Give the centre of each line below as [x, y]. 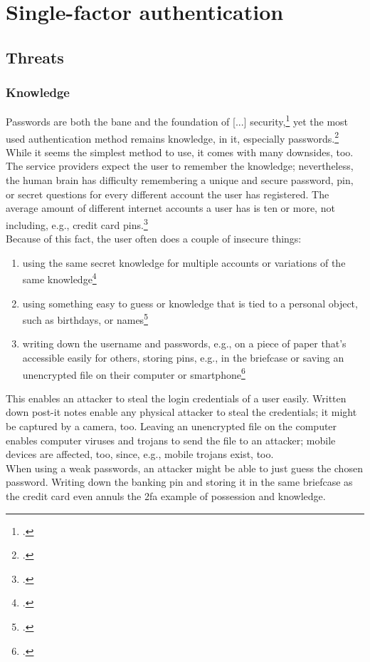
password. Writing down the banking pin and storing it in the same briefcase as [179, 482]
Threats [35, 57]
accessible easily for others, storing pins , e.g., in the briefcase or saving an [183, 357]
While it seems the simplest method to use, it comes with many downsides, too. [180, 152]
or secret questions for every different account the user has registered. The [168, 194]
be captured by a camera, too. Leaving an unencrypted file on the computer [171, 426]
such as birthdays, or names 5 [85, 319]
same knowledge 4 [59, 278]
